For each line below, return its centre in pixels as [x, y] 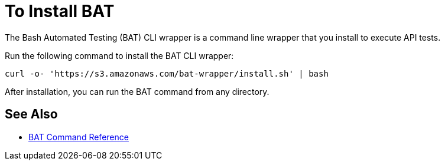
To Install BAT [60, 11]
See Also [31, 114]
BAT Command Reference [79, 137]
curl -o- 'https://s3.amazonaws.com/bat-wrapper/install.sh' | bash [167, 73]
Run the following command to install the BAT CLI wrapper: [119, 55]
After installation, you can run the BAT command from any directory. [137, 91]
